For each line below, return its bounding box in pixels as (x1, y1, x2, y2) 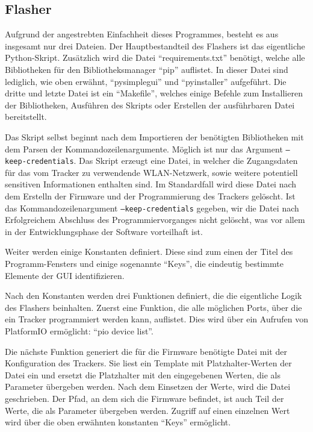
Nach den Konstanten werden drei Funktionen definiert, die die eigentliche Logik (5, 289, 302, 302)
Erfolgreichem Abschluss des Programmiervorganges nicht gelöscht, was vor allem (5, 213, 305, 226)
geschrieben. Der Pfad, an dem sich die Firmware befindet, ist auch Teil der (5, 392, 284, 405)
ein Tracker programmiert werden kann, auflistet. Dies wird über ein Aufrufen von (5, 313, 308, 325)
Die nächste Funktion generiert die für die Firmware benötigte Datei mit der (5, 345, 287, 357)
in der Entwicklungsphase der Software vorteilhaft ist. (5, 225, 203, 237)
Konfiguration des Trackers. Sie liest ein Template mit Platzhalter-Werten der (5, 357, 292, 369)
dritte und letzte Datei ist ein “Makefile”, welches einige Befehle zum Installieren (5, 87, 303, 99)
